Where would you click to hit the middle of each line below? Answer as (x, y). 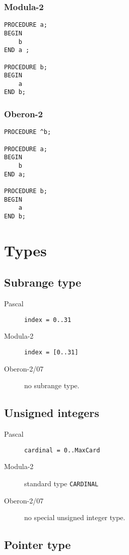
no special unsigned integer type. (75, 517)
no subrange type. (52, 385)
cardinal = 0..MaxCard (62, 450)
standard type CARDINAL (61, 483)
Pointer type (38, 545)
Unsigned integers (52, 413)
